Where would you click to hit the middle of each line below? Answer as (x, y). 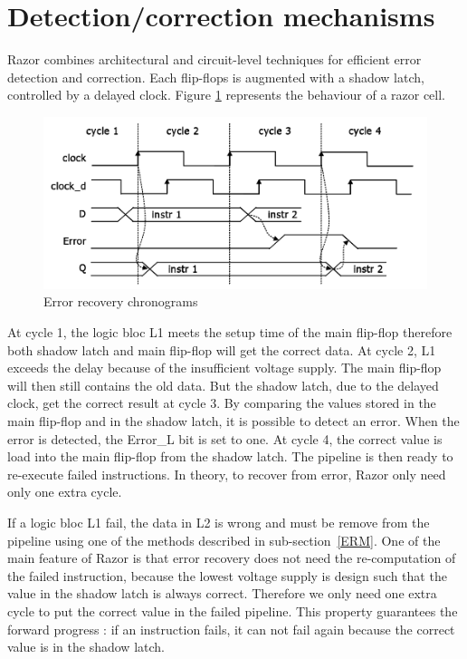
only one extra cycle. (65, 492)
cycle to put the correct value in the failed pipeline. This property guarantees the (233, 611)
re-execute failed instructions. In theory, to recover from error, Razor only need (227, 474)
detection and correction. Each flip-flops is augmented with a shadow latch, (216, 77)
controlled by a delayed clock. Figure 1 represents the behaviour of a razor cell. (226, 95)
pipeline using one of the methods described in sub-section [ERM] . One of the (224, 540)
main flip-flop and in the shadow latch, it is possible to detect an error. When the (233, 420)
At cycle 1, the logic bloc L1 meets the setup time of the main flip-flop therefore (230, 332)
